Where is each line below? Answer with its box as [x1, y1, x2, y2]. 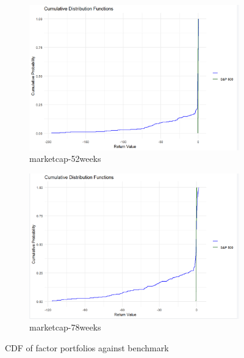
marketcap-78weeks [29, 321, 101, 334]
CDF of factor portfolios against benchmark [5, 342, 169, 354]
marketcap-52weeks [29, 152, 101, 165]
